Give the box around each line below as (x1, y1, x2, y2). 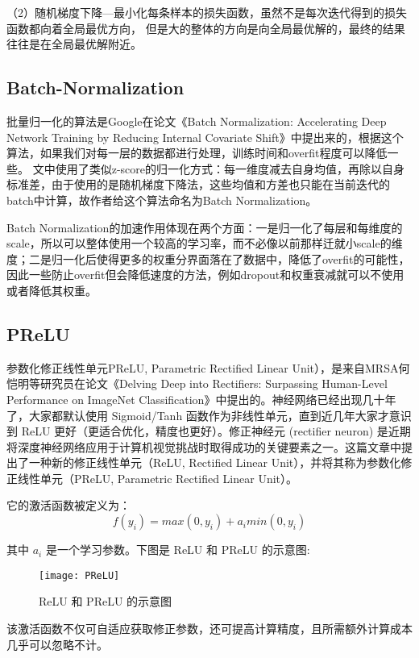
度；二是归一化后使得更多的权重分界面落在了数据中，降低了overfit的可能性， (6, 250, 410, 267)
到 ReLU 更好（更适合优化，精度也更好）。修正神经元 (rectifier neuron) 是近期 (6, 423, 411, 439)
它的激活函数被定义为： (6, 497, 131, 514)
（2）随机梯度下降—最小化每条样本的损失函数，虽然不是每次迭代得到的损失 (6, 4, 407, 20)
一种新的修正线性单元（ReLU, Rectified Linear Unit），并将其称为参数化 (28, 454, 401, 471)
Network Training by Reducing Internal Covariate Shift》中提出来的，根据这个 (6, 128, 404, 145)
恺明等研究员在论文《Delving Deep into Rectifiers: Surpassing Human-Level (6, 375, 388, 392)
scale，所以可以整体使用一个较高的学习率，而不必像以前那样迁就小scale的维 (6, 235, 403, 252)
